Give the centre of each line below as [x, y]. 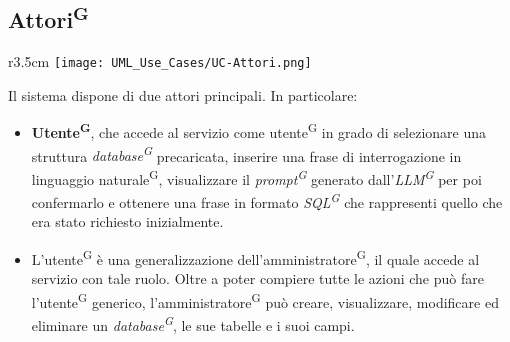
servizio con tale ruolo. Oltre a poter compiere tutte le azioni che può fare [257, 278]
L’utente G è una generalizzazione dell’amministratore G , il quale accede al [255, 257]
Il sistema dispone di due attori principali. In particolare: [183, 94]
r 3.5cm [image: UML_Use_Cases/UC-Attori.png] [160, 61]
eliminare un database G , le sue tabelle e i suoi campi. [193, 323]
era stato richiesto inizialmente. [127, 221]
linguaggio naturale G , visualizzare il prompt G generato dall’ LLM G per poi [256, 177]
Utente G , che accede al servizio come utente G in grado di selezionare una [259, 131]
